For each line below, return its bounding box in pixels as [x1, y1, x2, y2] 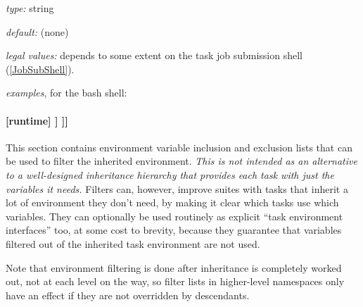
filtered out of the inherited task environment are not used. [6, 236, 260, 251]
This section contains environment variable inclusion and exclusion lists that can [6, 139, 352, 154]
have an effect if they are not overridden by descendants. [6, 287, 250, 302]
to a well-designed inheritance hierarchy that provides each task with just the [6, 167, 334, 182]
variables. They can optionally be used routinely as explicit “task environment [6, 208, 343, 223]
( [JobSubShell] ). [6, 61, 75, 76]
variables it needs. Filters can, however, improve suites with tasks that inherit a [6, 181, 348, 196]
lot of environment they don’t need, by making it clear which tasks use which [6, 195, 339, 210]
